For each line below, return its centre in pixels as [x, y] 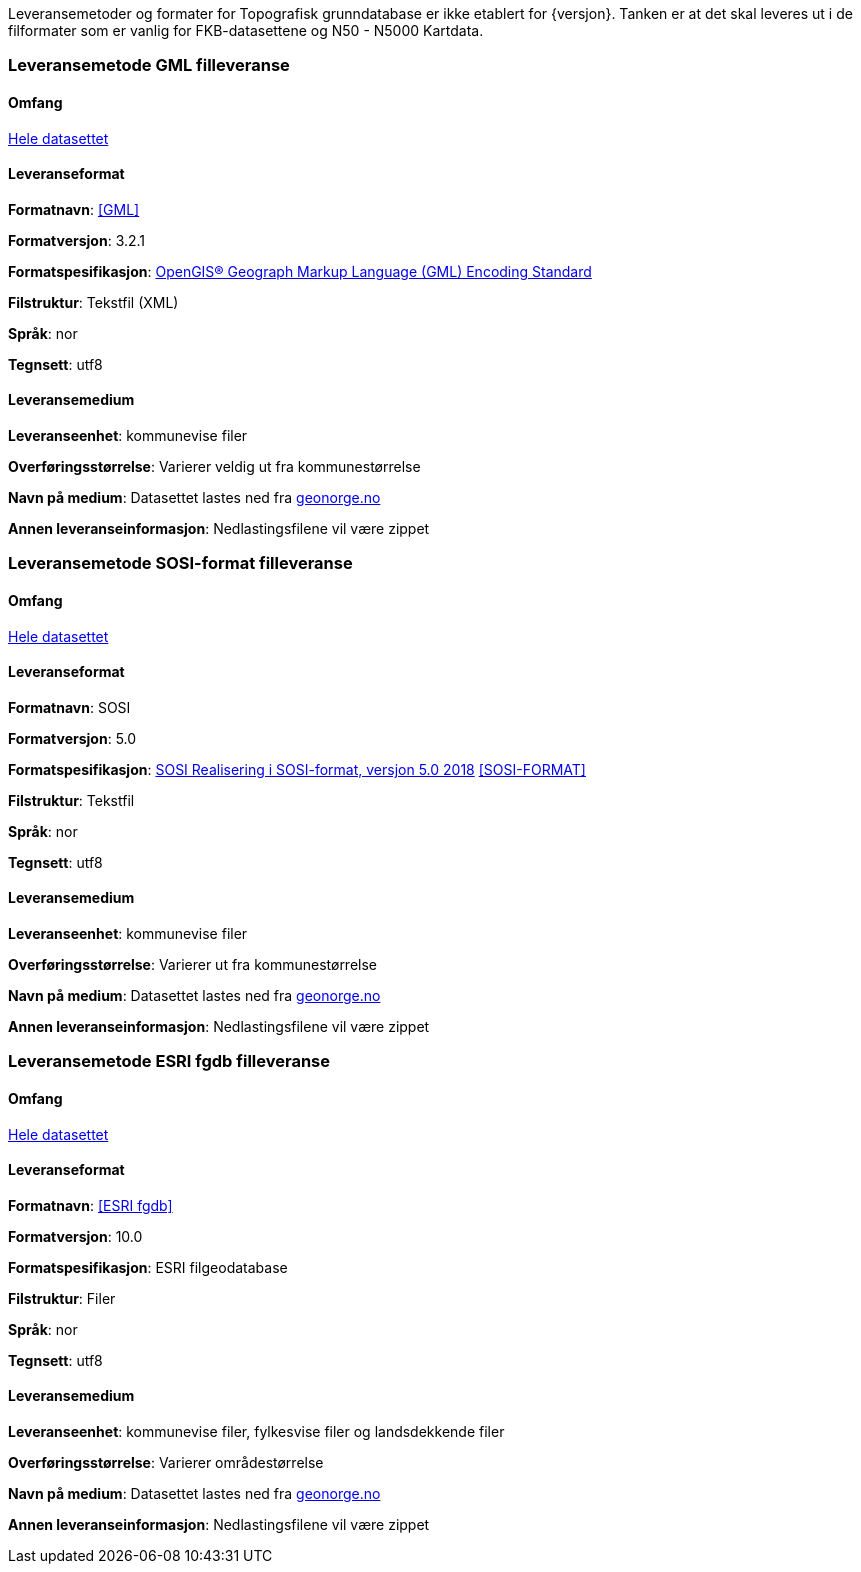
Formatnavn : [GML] [74, 209]
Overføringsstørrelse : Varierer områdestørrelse [166, 1463]
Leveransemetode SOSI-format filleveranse [180, 563]
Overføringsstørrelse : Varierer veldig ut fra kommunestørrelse [214, 467]
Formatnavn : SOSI [69, 707]
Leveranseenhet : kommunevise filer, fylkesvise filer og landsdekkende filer [256, 1432]
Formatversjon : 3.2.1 [77, 240]
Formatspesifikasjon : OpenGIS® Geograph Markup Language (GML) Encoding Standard [300, 271]
